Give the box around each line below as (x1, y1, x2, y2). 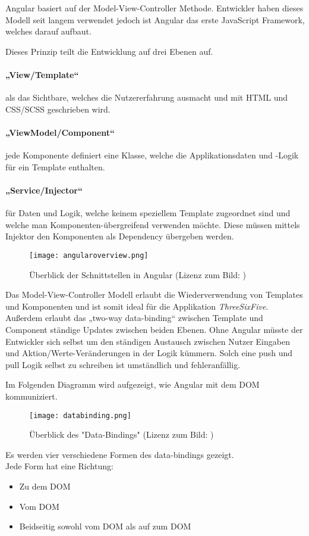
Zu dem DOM (19, 479, 71, 492)
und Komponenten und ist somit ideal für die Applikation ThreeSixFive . (5, 300, 269, 312)
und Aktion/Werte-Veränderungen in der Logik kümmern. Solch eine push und (5, 347, 293, 359)
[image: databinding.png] (29, 411, 131, 420)
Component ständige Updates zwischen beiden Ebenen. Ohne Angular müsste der (5, 323, 303, 335)
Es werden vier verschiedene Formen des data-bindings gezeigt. (5, 448, 234, 460)
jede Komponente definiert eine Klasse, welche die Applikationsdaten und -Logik (5, 149, 299, 161)
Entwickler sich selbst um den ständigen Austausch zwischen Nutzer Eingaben (5, 335, 290, 347)
